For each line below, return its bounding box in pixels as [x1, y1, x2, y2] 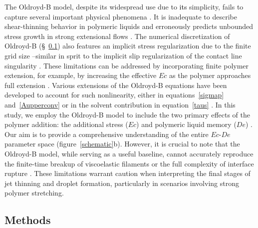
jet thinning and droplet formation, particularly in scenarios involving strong [4, 177, 239, 188]
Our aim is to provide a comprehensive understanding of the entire [4, 128, 209, 139]
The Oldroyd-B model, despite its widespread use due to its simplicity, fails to [4, 1, 244, 11]
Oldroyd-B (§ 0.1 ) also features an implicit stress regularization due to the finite [4, 40, 251, 51]
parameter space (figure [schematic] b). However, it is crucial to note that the [4, 138, 240, 149]
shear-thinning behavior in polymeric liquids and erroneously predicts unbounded [4, 21, 254, 31]
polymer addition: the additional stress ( [4, 119, 128, 129]
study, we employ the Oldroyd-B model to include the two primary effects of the [4, 109, 250, 119]
